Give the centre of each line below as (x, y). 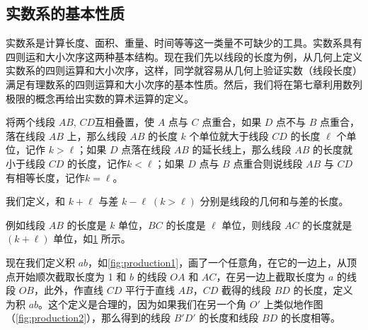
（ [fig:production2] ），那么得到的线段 (88, 318)
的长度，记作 (97, 163)
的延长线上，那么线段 (242, 149)
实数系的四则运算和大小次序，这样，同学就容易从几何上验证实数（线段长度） (184, 70)
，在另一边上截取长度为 (271, 276)
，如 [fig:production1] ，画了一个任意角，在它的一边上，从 (218, 262)
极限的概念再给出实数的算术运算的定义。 (100, 98)
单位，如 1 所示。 (92, 238)
